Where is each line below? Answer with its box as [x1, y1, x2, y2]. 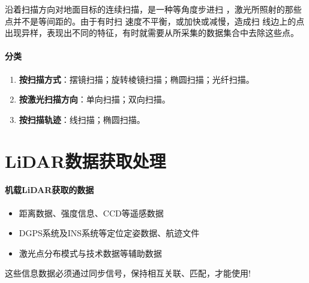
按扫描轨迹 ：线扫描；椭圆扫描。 [19, 113, 145, 125]
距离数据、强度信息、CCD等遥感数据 [19, 206, 164, 219]
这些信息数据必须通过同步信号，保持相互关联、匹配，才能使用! [5, 267, 251, 279]
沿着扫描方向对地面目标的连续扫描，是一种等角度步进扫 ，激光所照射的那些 [5, 3, 302, 15]
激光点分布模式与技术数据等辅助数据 [19, 246, 162, 259]
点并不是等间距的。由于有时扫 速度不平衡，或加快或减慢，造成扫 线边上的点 [5, 14, 305, 27]
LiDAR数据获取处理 [5, 148, 166, 173]
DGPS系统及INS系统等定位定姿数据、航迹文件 [19, 227, 200, 239]
